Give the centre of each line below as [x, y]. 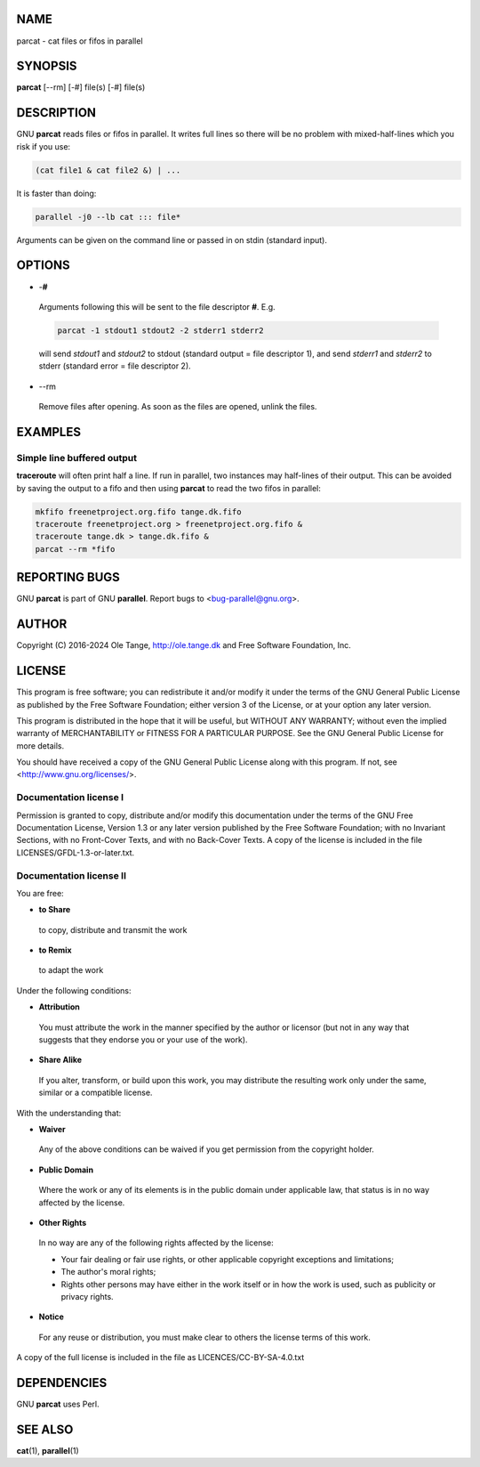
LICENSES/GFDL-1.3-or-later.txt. [76, 852]
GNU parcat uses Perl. [58, 1404]
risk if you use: [44, 146]
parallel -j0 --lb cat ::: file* [108, 217]
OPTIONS [43, 266]
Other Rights [63, 1222]
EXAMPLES [49, 432]
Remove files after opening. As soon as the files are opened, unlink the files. [178, 407]
